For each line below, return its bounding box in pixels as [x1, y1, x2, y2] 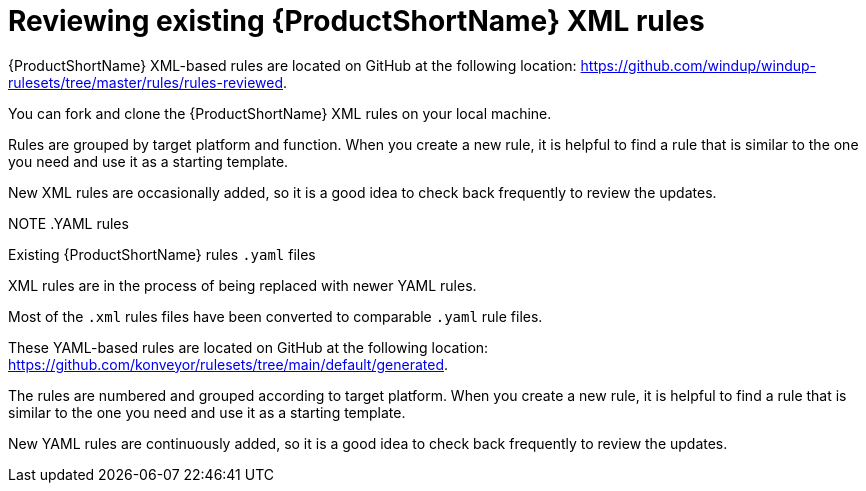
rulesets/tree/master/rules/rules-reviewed [8, 73, 283, 91]
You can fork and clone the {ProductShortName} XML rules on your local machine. [8, 104, 552, 122]
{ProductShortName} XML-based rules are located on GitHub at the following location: [8, 56, 577, 74]
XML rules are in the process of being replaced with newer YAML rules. [8, 276, 477, 294]
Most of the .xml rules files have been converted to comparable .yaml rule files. [8, 307, 543, 325]
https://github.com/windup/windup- [580, 56, 817, 74]
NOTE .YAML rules [8, 214, 129, 232]
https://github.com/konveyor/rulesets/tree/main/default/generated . [8, 355, 449, 373]
